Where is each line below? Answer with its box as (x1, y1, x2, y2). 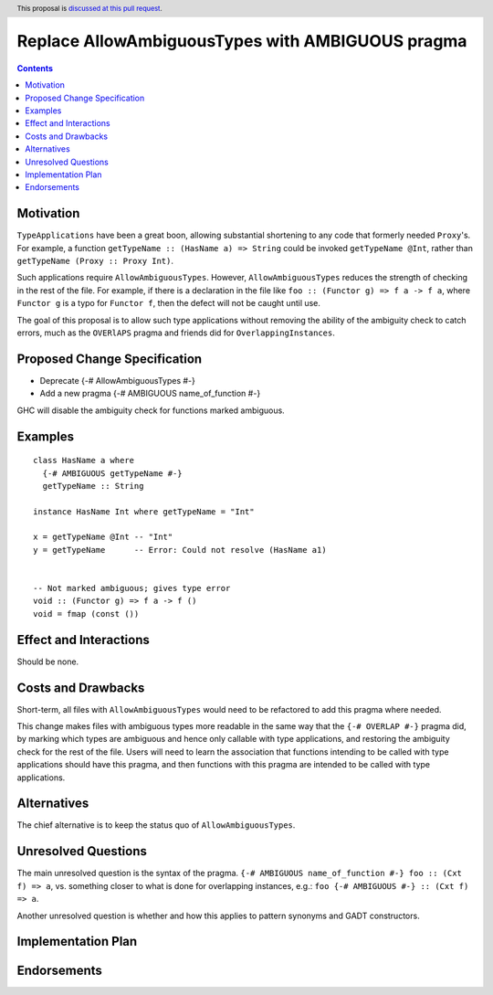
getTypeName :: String (42, 481, 144, 491)
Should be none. (16, 656, 79, 667)
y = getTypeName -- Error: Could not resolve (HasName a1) (33, 545, 328, 555)
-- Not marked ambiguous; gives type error (33, 583, 231, 594)
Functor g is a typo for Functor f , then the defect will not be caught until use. (16, 298, 321, 309)
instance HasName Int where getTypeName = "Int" (33, 506, 255, 516)
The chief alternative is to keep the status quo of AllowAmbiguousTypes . (16, 820, 296, 831)
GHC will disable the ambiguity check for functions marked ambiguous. (16, 405, 285, 416)
